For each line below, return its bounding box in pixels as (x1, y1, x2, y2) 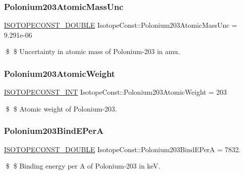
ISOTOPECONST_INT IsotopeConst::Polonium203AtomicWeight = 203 (4, 87, 227, 97)
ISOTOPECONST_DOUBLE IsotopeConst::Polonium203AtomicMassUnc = (4, 20, 238, 30)
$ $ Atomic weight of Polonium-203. (5, 103, 117, 114)
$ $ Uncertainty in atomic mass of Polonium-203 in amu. (5, 46, 180, 57)
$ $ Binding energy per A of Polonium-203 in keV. (5, 161, 160, 171)
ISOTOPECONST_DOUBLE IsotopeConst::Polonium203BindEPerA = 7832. (4, 144, 241, 154)
